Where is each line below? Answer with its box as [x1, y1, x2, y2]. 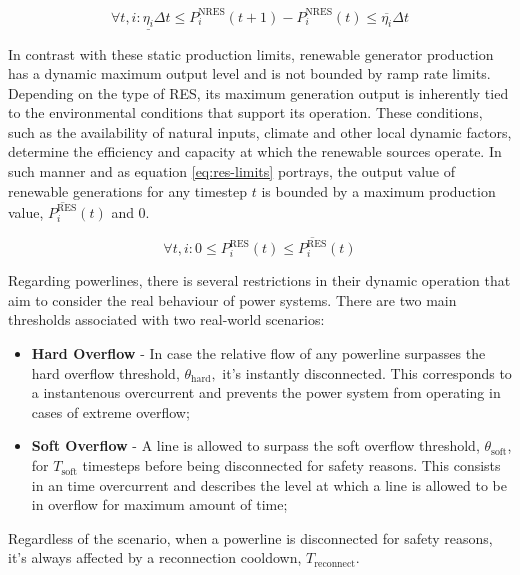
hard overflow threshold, [31, 362, 180, 383]
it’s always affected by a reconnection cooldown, [8, 547, 302, 568]
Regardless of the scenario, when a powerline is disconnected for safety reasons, [8, 527, 493, 548]
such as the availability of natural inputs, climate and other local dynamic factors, [8, 121, 512, 142]
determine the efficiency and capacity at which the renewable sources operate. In [8, 141, 502, 162]
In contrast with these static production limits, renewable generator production [8, 43, 494, 64]
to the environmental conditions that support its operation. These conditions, [8, 102, 483, 123]
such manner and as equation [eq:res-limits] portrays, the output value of [8, 161, 456, 182]
